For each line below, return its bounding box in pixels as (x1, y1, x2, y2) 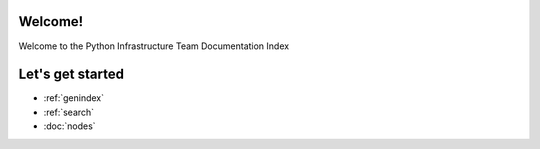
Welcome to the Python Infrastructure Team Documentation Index (18, 40, 290, 52)
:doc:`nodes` (43, 120, 96, 132)
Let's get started (18, 66, 125, 83)
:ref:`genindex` (43, 92, 105, 104)
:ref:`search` (43, 106, 95, 118)
